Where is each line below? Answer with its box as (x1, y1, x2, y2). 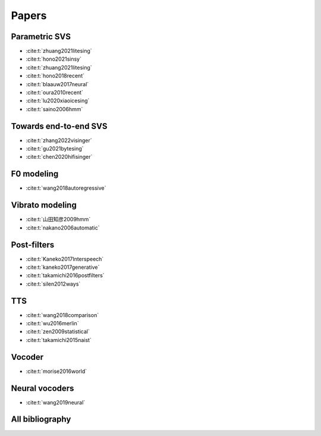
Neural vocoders (11, 383, 74, 393)
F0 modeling (11, 169, 59, 179)
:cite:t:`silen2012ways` (26, 280, 81, 287)
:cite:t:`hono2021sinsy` (26, 55, 81, 62)
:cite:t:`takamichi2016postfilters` (26, 272, 105, 279)
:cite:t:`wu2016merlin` (26, 320, 80, 327)
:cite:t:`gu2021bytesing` (26, 145, 84, 152)
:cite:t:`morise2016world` (26, 368, 87, 375)
